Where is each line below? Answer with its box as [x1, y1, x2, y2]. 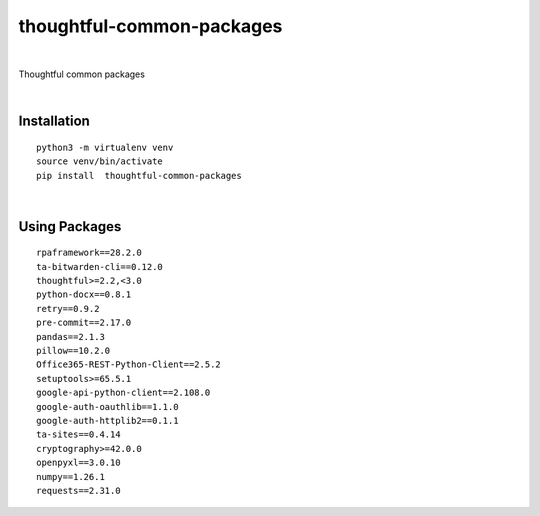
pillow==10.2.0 [36, 345, 111, 357]
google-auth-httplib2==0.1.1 [36, 415, 179, 426]
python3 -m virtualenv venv [36, 141, 174, 153]
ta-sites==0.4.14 [36, 429, 121, 440]
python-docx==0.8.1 [36, 289, 132, 300]
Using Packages [18, 218, 122, 235]
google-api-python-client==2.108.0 [36, 387, 211, 399]
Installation [18, 113, 90, 130]
